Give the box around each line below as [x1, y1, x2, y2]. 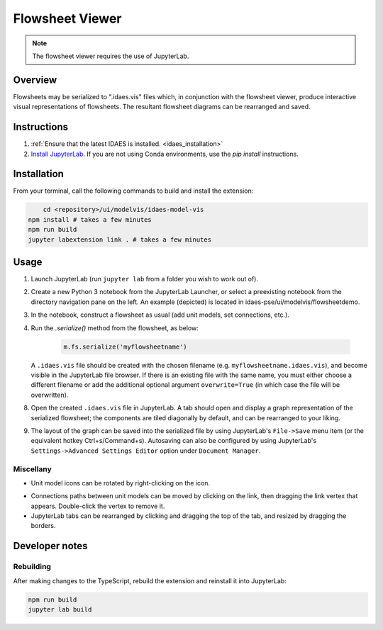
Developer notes [13, 540, 88, 552]
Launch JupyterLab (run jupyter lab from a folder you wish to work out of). [30, 275, 259, 283]
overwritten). [30, 390, 69, 399]
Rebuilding [13, 562, 51, 572]
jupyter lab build [28, 605, 92, 613]
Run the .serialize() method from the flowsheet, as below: [30, 323, 199, 332]
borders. [30, 522, 56, 530]
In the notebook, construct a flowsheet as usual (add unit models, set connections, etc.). [30, 310, 290, 319]
